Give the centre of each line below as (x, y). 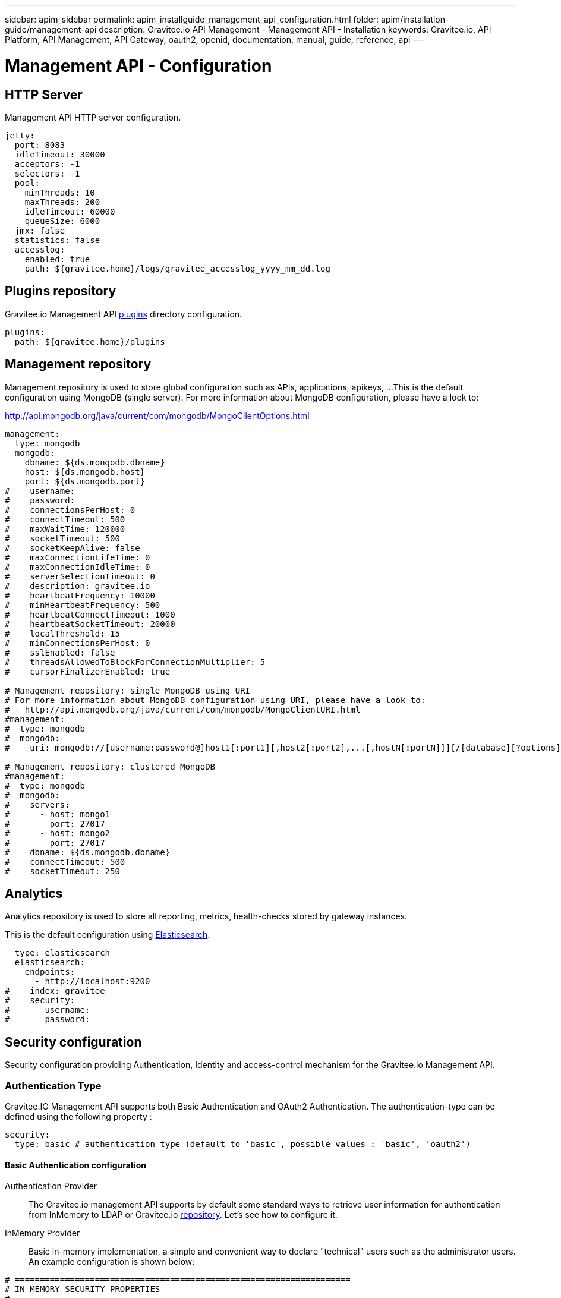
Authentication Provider (51, 1186)
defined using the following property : (78, 1117)
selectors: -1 (47, 173)
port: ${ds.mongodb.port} (85, 481)
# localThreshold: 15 (62, 633)
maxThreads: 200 (62, 202)
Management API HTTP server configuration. (93, 117)
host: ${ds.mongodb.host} (85, 472)
